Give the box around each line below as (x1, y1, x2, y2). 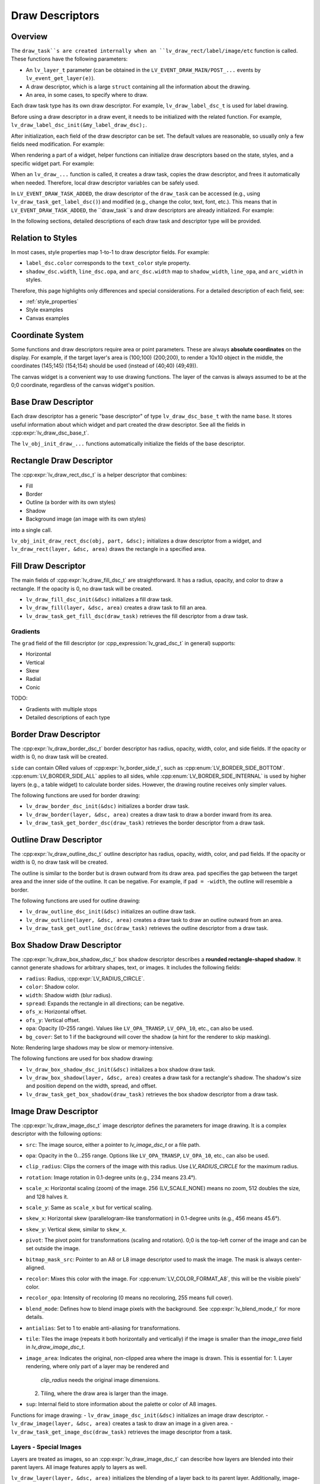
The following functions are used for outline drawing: (11, 897, 140, 904)
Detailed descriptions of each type (25, 714, 111, 721)
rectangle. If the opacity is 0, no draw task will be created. (11, 585, 153, 592)
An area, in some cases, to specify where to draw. (25, 91, 148, 99)
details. (25, 1314, 44, 1321)
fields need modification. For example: (11, 140, 105, 148)
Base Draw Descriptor (11, 397, 94, 407)
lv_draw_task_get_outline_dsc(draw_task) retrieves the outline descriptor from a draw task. (25, 925, 269, 932)
